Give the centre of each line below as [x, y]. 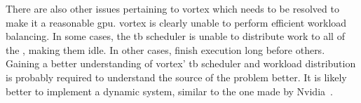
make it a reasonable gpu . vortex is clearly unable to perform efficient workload [176, 22]
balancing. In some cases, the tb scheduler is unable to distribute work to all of [175, 36]
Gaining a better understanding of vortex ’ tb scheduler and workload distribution [181, 63]
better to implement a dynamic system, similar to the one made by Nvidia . [169, 91]
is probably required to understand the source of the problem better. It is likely [176, 77]
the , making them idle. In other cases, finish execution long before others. [165, 49]
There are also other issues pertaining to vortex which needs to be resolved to [172, 8]
